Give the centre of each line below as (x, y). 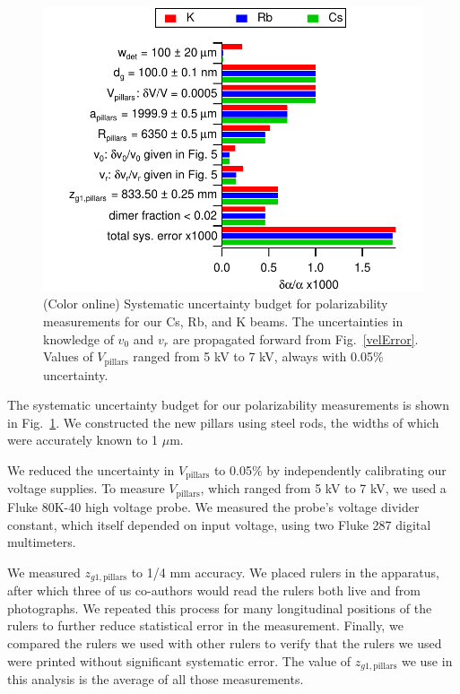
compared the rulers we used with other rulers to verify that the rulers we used (225, 642)
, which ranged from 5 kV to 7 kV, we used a (323, 488)
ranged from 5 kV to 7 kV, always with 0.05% (258, 356)
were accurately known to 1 (83, 440)
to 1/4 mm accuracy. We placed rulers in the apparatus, (285, 572)
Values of (68, 356)
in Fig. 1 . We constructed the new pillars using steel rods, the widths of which (223, 422)
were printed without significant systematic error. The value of (179, 660)
